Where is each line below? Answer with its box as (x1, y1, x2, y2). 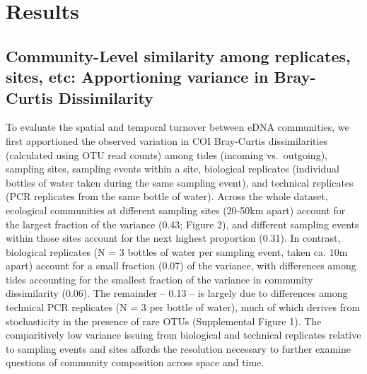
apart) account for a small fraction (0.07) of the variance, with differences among (6, 258, 356, 273)
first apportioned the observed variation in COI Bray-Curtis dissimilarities (6, 133, 328, 148)
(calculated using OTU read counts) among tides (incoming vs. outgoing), (6, 147, 327, 162)
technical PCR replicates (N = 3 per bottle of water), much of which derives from (6, 300, 361, 315)
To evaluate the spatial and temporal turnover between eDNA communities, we (6, 119, 349, 134)
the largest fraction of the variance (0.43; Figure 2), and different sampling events (6, 216, 359, 231)
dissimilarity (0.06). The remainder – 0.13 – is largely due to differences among (6, 286, 348, 300)
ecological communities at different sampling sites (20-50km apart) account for (6, 202, 346, 217)
